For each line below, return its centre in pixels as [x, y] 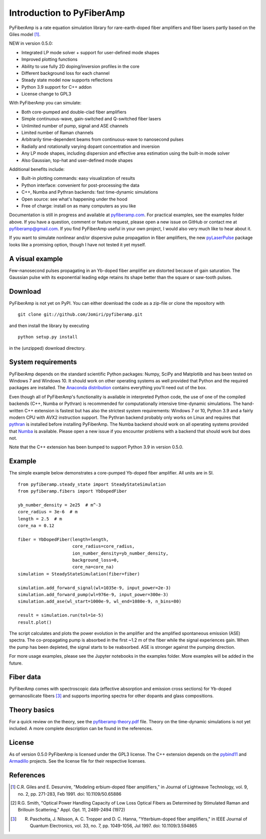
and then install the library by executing [49, 326]
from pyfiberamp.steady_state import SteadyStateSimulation [92, 484]
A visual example [36, 259]
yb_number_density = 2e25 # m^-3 [59, 505]
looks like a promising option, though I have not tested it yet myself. [78, 244]
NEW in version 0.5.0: [31, 43]
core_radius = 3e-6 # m [48, 512]
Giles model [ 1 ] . [25, 34]
